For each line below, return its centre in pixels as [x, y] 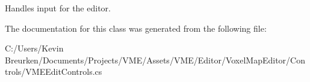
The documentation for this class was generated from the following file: [136, 28]
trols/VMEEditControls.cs [54, 72]
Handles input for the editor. [58, 8]
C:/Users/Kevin [34, 48]
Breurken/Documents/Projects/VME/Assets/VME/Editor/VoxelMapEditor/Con [155, 60]
